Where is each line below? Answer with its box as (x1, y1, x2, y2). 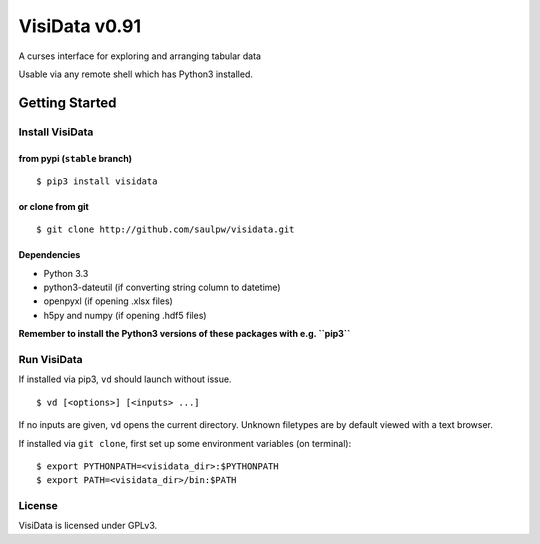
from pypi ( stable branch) (18, 152, 133, 164)
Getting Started (18, 94, 117, 111)
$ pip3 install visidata (36, 175, 158, 187)
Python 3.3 (43, 267, 89, 279)
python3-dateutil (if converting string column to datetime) (43, 281, 281, 294)
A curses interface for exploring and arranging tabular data (18, 50, 262, 62)
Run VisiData (18, 353, 84, 367)
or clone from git (18, 200, 89, 212)
